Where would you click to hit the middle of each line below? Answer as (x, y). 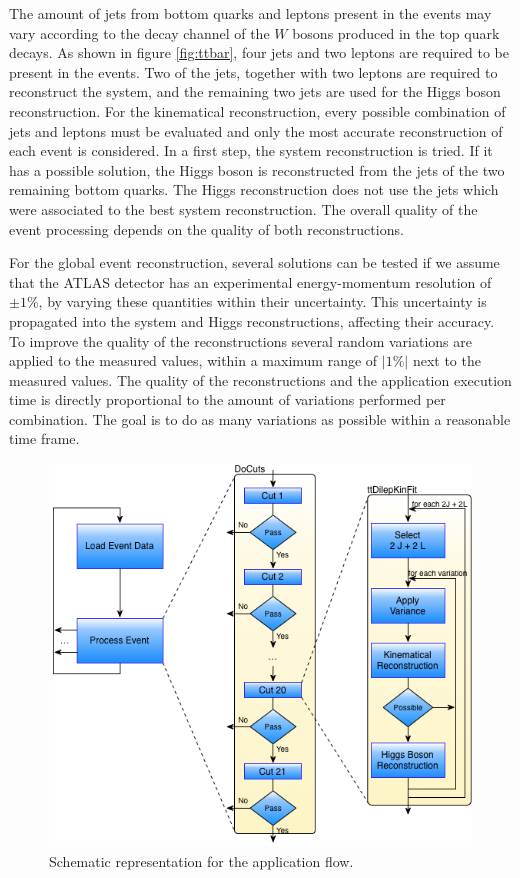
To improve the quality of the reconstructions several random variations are (240, 340)
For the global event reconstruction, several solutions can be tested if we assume (254, 262)
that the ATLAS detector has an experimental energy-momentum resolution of (250, 281)
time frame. (44, 438)
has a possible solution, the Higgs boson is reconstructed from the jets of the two (257, 169)
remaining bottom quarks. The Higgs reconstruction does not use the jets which (254, 189)
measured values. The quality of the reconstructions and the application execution (260, 379)
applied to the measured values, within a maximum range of (193, 360)
